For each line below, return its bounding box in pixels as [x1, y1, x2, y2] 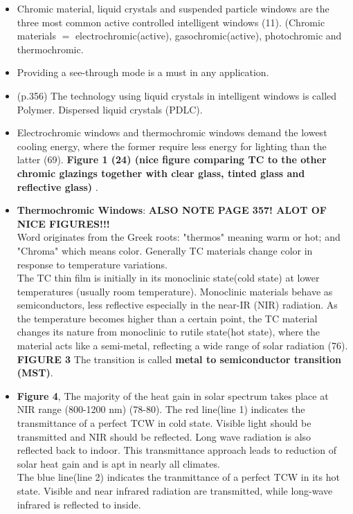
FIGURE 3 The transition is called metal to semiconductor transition [17, 351, 341, 366]
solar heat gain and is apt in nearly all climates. [17, 456, 220, 470]
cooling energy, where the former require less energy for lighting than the [17, 138, 327, 153]
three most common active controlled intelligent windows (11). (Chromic [17, 15, 325, 29]
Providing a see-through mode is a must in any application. [17, 65, 269, 80]
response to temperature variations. [17, 257, 168, 271]
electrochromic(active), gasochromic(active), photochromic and [75, 28, 342, 43]
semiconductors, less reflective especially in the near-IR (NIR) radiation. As [17, 297, 338, 312]
